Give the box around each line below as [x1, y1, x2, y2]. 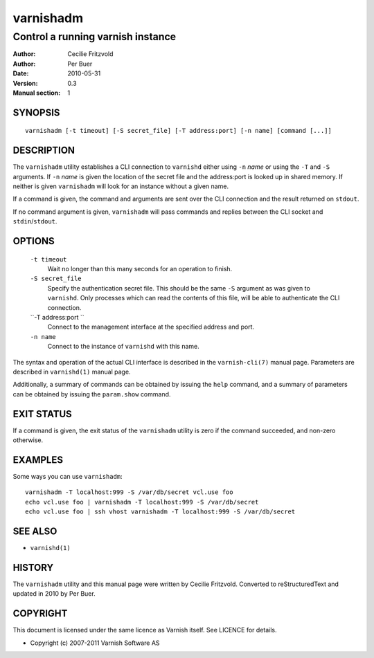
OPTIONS [12, 235, 55, 247]
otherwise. [12, 436, 44, 444]
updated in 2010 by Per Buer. [12, 590, 96, 598]
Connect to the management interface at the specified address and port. [47, 322, 255, 331]
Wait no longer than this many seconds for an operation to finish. [47, 265, 233, 273]
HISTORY [12, 561, 54, 574]
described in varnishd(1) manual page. [12, 367, 131, 376]
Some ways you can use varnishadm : [12, 472, 123, 480]
